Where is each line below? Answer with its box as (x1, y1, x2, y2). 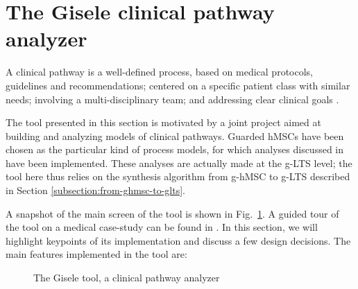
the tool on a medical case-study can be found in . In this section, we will (6, 220, 318, 234)
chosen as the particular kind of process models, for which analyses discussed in (6, 142, 344, 157)
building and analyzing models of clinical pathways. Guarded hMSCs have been (6, 128, 344, 143)
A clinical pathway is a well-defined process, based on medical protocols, (6, 64, 313, 79)
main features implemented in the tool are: (6, 247, 187, 261)
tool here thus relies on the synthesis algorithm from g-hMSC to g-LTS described (6, 169, 350, 184)
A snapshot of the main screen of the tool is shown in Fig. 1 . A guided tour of (6, 206, 339, 220)
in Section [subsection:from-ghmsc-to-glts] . (6, 183, 185, 198)
